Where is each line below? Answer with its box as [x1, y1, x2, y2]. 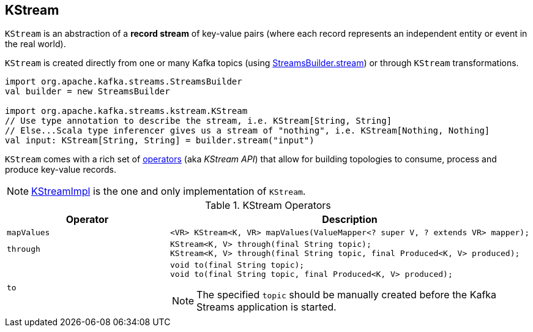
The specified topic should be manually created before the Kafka [196, 289, 497, 301]
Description [322, 213, 378, 226]
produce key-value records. [5, 164, 117, 175]
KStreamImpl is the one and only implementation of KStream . [31, 185, 306, 198]
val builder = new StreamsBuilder [5, 86, 170, 97]
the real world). [5, 39, 66, 50]
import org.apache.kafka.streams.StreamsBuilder [5, 77, 242, 87]
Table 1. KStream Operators [205, 199, 331, 212]
